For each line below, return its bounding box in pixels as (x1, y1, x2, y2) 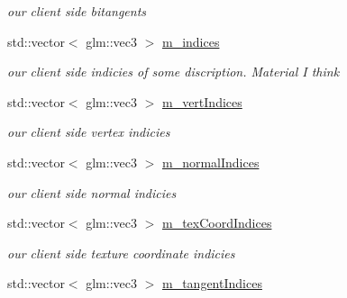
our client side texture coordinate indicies (7, 243, 235, 262)
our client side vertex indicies (7, 122, 170, 141)
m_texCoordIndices (161, 213, 272, 232)
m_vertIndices (161, 92, 242, 111)
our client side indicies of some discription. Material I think (7, 62, 340, 81)
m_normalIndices (161, 152, 260, 171)
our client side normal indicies (7, 183, 177, 202)
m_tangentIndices (161, 274, 262, 293)
